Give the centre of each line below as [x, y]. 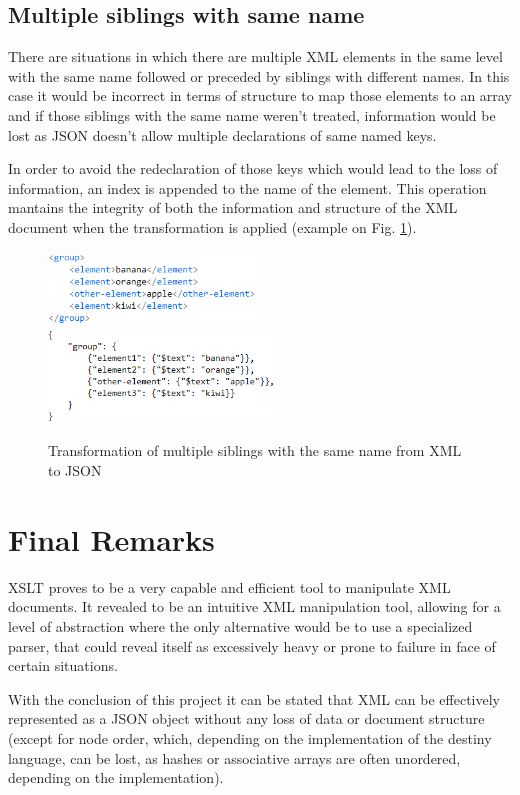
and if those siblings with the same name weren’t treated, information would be [252, 114]
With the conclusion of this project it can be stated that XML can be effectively [254, 698]
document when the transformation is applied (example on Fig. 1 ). [212, 226]
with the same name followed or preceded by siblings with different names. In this [259, 75]
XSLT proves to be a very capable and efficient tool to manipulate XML [229, 586]
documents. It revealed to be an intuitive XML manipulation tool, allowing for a [254, 606]
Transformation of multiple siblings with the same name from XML [255, 450]
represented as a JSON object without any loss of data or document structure [246, 718]
